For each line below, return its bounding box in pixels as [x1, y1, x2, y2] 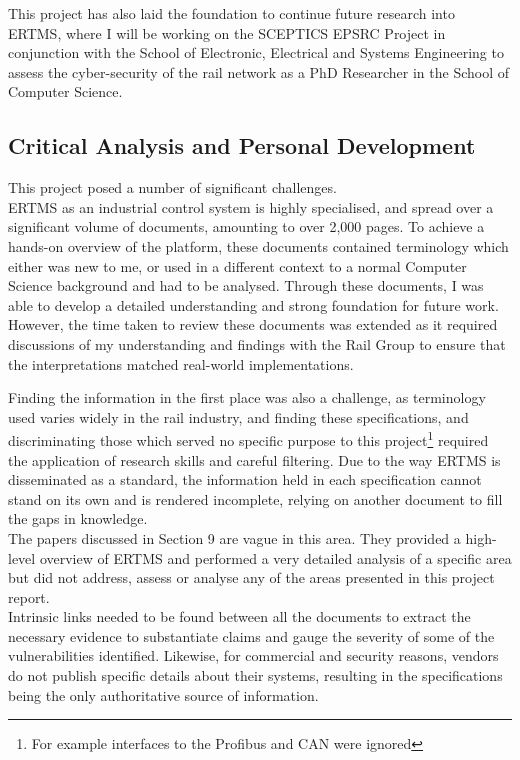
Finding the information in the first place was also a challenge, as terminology [8, 387, 486, 408]
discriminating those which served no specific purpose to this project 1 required [8, 427, 489, 450]
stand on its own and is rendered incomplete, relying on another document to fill [8, 488, 503, 509]
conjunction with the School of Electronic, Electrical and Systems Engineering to [8, 42, 504, 63]
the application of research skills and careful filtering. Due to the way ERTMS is [8, 449, 501, 470]
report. [8, 586, 50, 607]
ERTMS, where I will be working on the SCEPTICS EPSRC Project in [8, 22, 446, 43]
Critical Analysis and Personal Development [8, 130, 476, 161]
